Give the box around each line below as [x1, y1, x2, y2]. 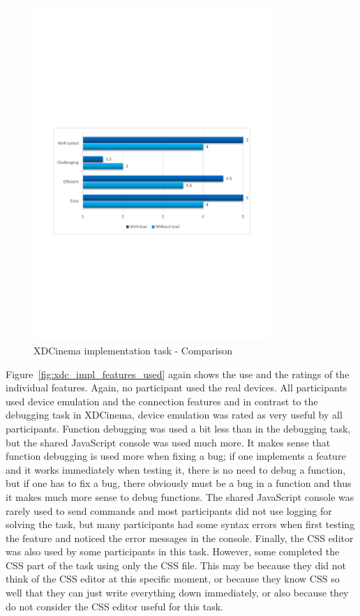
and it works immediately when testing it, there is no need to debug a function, [6, 462, 346, 476]
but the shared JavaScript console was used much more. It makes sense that [6, 435, 331, 449]
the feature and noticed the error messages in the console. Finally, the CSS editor [6, 530, 354, 545]
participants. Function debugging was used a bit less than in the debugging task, [6, 421, 351, 435]
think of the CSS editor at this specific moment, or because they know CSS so [6, 571, 340, 586]
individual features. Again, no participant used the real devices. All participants [6, 380, 347, 395]
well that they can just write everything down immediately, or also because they [6, 585, 349, 600]
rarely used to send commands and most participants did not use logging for [6, 503, 332, 518]
